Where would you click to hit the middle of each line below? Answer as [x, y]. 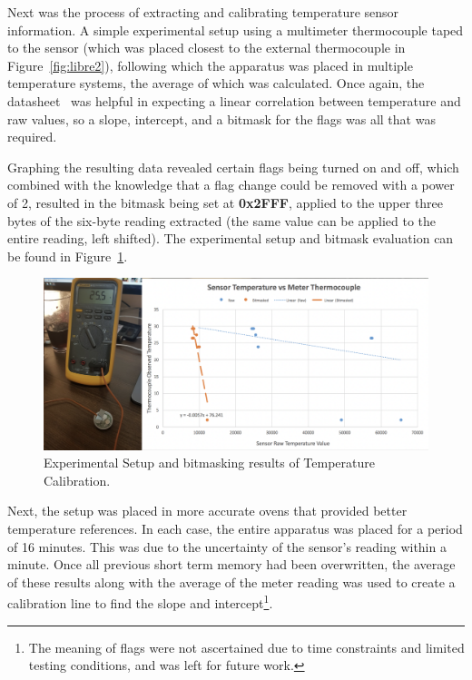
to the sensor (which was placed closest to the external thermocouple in [206, 48]
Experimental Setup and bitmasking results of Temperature [210, 463]
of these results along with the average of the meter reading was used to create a [231, 581]
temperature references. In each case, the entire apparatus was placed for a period [235, 528]
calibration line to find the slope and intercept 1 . [140, 601]
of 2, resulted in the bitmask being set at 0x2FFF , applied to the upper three [226, 202]
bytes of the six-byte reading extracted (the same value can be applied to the [221, 220]
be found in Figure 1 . [68, 256]
